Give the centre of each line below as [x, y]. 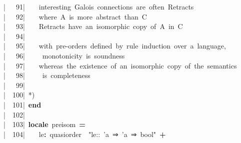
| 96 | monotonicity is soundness [64, 55]
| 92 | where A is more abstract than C [75, 16]
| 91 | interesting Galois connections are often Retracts [99, 6]
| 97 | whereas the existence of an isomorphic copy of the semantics [120, 65]
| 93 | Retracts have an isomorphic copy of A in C [93, 26]
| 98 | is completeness [47, 75]
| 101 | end [22, 104]
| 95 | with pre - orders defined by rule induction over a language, [115, 46]
